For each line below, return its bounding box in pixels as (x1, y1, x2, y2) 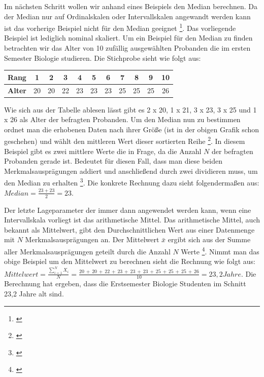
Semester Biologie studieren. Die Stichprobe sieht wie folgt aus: (4, 52, 201, 63)
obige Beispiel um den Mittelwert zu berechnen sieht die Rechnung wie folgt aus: (4, 256, 255, 267)
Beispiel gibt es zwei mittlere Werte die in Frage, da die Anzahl (4, 145, 202, 156)
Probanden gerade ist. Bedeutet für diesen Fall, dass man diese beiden (4, 156, 223, 166)
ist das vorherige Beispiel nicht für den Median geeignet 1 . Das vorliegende (4, 21, 236, 33)
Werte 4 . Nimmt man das (181, 244, 259, 256)
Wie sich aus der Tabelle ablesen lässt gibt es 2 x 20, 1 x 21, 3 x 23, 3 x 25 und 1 (4, 104, 257, 115)
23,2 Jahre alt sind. (4, 288, 64, 299)
